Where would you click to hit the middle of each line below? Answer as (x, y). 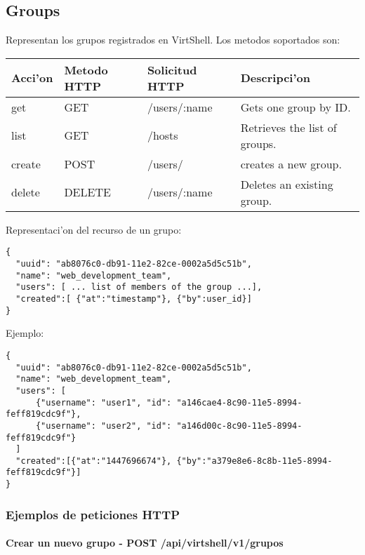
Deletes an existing (287, 184)
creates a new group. (291, 163)
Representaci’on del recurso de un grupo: (94, 229)
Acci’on (32, 78)
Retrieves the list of (288, 127)
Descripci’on (275, 78)
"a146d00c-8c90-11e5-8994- (239, 426)
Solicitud (172, 69)
